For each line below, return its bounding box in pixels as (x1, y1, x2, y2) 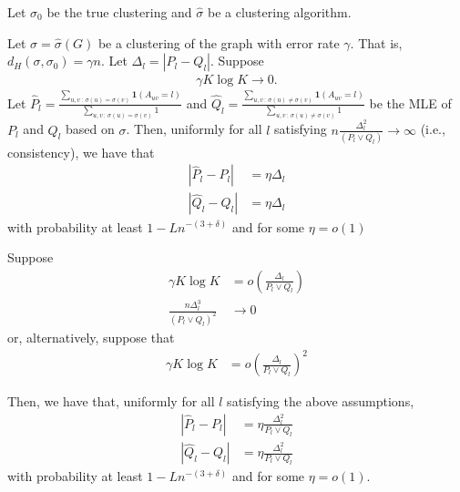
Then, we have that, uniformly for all (7, 392, 215, 411)
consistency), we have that (7, 142, 155, 161)
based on (66, 119, 115, 138)
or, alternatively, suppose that (7, 327, 175, 346)
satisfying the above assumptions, (227, 392, 414, 411)
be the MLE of (369, 93, 452, 112)
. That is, (350, 33, 403, 52)
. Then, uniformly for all (126, 119, 262, 138)
